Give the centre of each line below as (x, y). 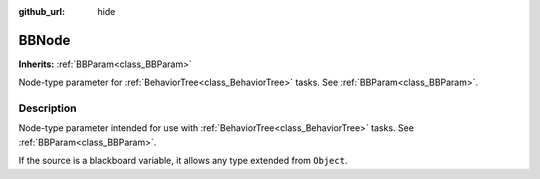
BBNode (44, 40)
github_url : (41, 11)
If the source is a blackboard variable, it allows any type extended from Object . (183, 161)
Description (47, 108)
